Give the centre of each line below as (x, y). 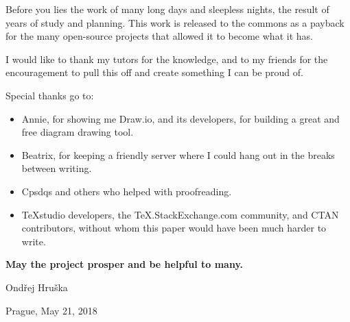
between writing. (57, 168)
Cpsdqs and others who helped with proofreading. (127, 191)
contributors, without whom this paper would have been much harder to (174, 228)
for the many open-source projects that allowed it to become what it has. (159, 36)
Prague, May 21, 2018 (51, 310)
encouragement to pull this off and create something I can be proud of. (154, 72)
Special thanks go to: (50, 95)
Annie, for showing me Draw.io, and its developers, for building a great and (180, 118)
